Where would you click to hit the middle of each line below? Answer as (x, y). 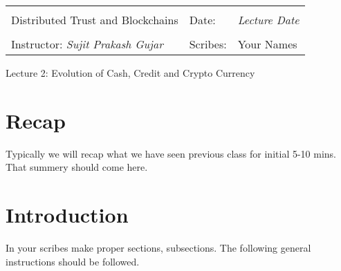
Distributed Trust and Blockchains (95, 20)
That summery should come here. (77, 167)
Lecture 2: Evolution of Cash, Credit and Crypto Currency (130, 73)
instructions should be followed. (73, 261)
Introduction (67, 215)
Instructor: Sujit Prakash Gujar (87, 44)
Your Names (267, 44)
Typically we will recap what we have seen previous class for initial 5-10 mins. (171, 153)
